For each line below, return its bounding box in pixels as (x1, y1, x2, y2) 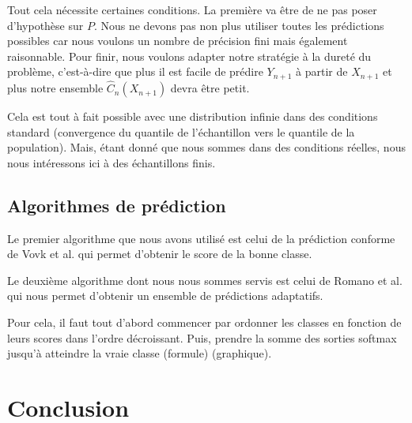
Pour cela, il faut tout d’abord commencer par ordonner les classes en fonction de (7, 314, 402, 330)
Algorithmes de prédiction (7, 193, 226, 217)
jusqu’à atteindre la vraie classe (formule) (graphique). (7, 345, 272, 361)
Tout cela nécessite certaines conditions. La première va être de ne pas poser (7, 2, 377, 17)
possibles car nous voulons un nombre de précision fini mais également (7, 32, 348, 49)
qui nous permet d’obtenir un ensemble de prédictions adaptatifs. (7, 287, 323, 304)
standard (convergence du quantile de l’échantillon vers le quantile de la (7, 123, 355, 140)
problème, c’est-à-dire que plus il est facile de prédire (7, 63, 263, 80)
